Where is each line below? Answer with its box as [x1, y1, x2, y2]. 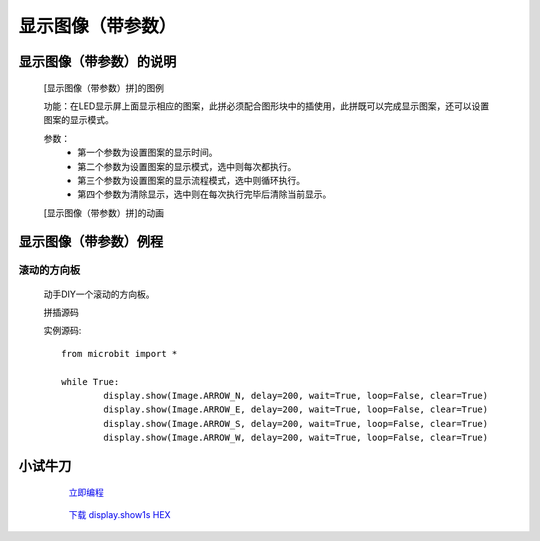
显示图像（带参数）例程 [18, 233, 164, 250]
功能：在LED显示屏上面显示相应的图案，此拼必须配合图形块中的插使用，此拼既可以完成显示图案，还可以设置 [43, 100, 490, 112]
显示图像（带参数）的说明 [18, 53, 177, 70]
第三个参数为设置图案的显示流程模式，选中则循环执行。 [77, 174, 305, 186]
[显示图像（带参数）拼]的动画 [43, 206, 165, 219]
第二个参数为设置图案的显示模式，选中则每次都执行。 [77, 160, 297, 172]
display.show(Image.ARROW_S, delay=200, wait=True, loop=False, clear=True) [103, 418, 489, 429]
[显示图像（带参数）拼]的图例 [43, 81, 165, 94]
